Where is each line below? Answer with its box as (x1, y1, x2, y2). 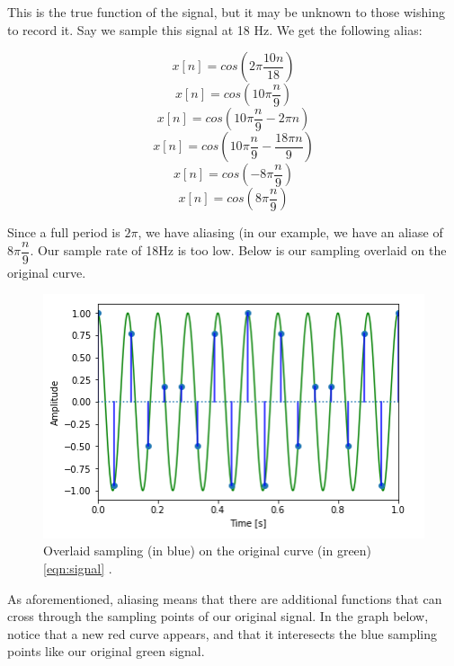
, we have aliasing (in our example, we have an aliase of (138, 223, 443, 242)
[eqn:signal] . (43, 558, 112, 577)
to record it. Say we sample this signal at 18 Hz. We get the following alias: (7, 20, 423, 39)
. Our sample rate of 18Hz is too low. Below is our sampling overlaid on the (30, 241, 447, 260)
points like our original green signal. (7, 642, 205, 661)
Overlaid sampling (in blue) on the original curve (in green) (43, 541, 372, 560)
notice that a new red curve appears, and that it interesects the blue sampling (7, 624, 438, 643)
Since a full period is (7, 223, 120, 242)
